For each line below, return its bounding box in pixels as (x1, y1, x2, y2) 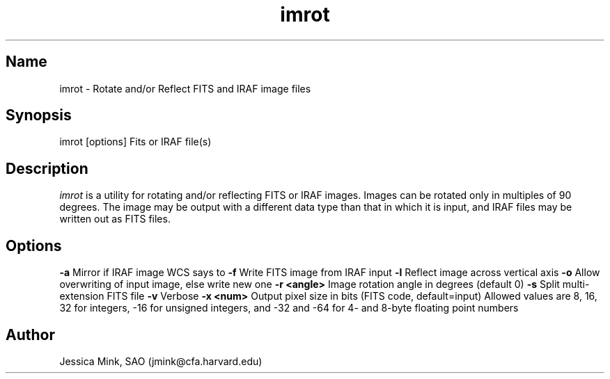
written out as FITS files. (59, 213, 171, 225)
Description (6, 159, 88, 177)
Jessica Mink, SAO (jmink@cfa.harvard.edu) (59, 355, 263, 367)
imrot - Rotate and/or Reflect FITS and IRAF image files (59, 82, 311, 95)
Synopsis (6, 106, 72, 124)
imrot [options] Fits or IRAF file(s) (59, 136, 212, 148)
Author (6, 325, 55, 344)
